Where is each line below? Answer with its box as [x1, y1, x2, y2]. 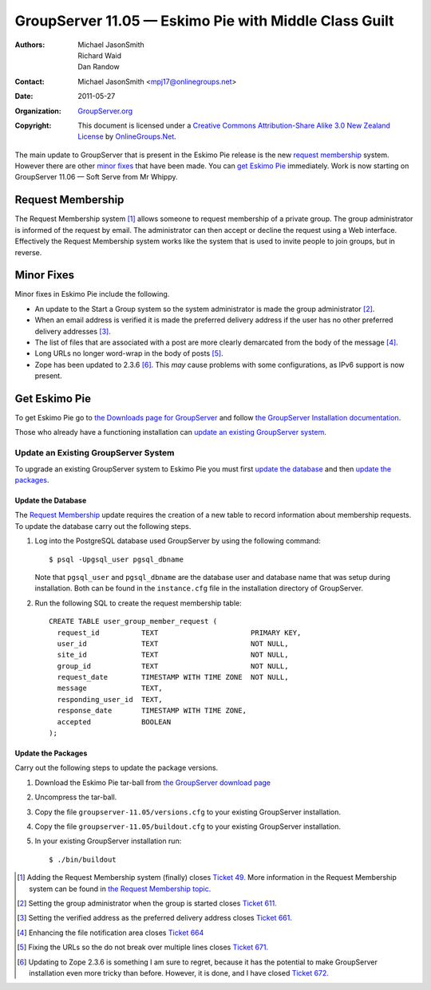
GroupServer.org [77, 106, 133, 116]
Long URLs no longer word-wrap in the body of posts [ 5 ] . [34, 349, 223, 358]
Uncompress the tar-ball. [34, 792, 117, 802]
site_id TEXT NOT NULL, [57, 650, 289, 660]
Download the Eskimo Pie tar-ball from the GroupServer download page [34, 778, 271, 787]
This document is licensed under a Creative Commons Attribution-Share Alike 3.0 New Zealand [77, 120, 391, 130]
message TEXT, [57, 684, 163, 693]
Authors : [14, 40, 45, 49]
